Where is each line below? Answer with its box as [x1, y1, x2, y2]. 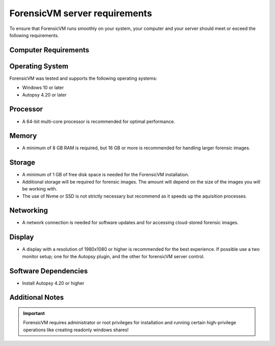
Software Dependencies [9, 267, 88, 275]
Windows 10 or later [22, 84, 64, 91]
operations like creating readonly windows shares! [23, 327, 129, 333]
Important [23, 310, 45, 317]
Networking [9, 206, 48, 215]
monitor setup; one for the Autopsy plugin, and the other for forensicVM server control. [22, 253, 205, 259]
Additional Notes [9, 293, 64, 302]
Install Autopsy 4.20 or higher [22, 280, 85, 286]
